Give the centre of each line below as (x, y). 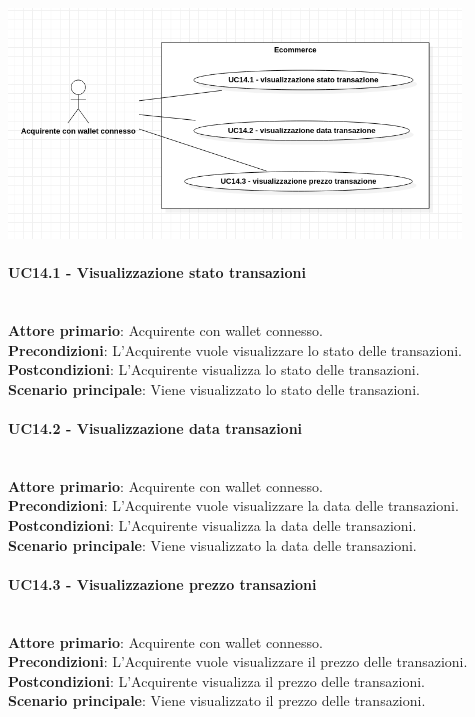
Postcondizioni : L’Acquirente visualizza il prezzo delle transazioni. (216, 680)
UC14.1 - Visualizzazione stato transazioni (157, 272)
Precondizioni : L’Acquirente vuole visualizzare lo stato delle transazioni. (235, 349)
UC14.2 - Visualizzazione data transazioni (155, 428)
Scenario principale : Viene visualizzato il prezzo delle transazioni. (217, 700)
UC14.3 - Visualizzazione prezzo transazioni (162, 583)
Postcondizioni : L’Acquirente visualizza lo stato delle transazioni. (214, 369)
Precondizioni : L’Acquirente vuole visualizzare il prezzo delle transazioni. (238, 661)
